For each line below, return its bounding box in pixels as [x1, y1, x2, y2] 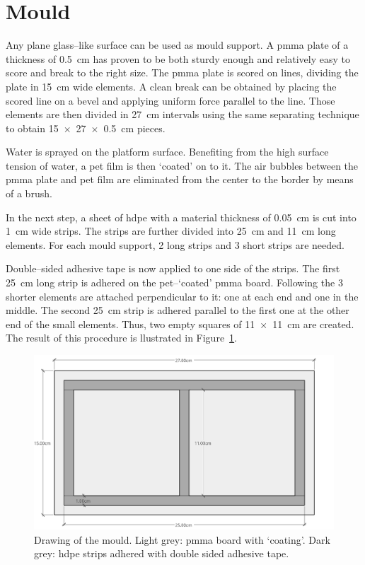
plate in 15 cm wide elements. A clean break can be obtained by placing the [6, 78, 337, 93]
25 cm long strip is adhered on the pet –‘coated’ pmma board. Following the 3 [6, 275, 343, 290]
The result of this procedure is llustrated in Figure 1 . [6, 330, 238, 345]
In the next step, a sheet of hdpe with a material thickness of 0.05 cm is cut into [6, 209, 357, 224]
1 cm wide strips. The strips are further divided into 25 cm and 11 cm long [6, 223, 336, 238]
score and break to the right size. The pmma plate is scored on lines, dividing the [6, 65, 359, 80]
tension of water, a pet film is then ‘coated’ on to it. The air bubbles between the [6, 158, 359, 173]
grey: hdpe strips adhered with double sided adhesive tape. [34, 546, 289, 561]
